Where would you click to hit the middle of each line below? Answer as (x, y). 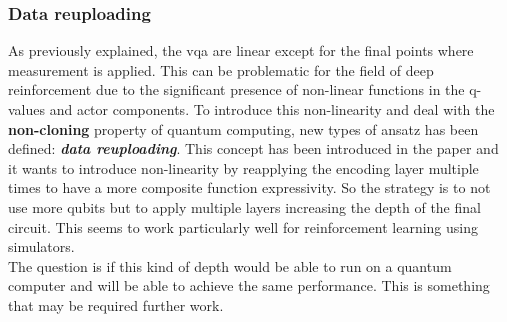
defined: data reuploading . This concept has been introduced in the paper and (253, 148)
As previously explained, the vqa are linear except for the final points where (241, 50)
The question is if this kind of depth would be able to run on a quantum (230, 265)
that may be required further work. (116, 304)
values (27, 109)
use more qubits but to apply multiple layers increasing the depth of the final (244, 206)
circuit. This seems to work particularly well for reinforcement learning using (243, 226)
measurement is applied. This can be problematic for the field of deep (221, 69)
